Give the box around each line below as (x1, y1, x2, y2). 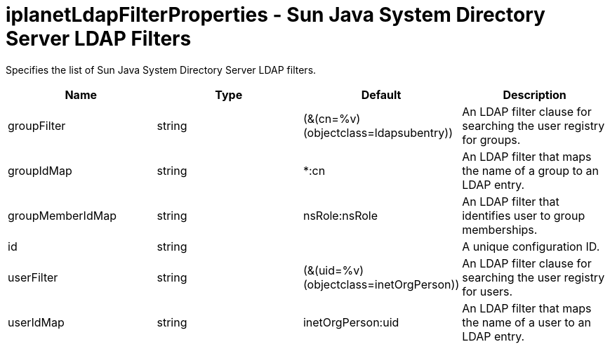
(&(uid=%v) (303, 263, 364, 277)
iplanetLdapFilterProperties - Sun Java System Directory (6, 3, 545, 27)
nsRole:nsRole (303, 208, 378, 223)
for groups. (462, 132, 521, 147)
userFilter (8, 270, 58, 284)
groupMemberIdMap (8, 208, 117, 223)
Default (361, 87, 402, 102)
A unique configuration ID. (462, 239, 600, 253)
